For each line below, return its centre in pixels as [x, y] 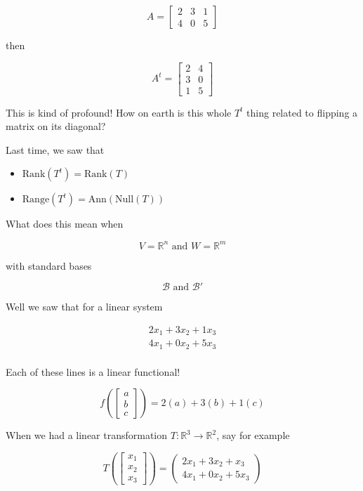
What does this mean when [65, 224]
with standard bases [49, 265]
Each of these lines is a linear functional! [93, 371]
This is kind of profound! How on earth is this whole [119, 112]
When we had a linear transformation [87, 435]
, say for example [253, 435]
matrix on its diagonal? [56, 126]
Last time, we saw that [55, 149]
